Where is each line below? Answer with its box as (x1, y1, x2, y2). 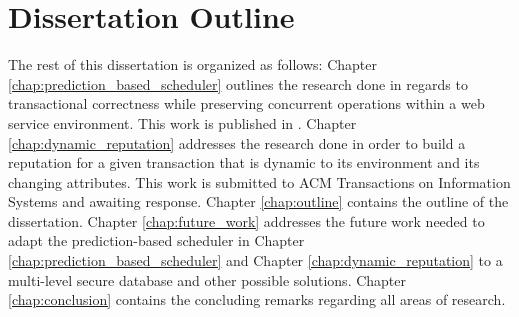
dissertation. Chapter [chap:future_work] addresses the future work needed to (8, 210, 485, 231)
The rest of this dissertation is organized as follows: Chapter (8, 54, 377, 75)
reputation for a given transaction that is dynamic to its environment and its (8, 152, 480, 173)
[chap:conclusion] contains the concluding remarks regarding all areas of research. (8, 289, 506, 310)
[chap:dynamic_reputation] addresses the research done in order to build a (8, 132, 466, 153)
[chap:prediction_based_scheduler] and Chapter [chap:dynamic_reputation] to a (8, 250, 503, 271)
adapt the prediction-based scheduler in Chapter (8, 230, 305, 251)
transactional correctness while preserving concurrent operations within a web (8, 93, 485, 114)
